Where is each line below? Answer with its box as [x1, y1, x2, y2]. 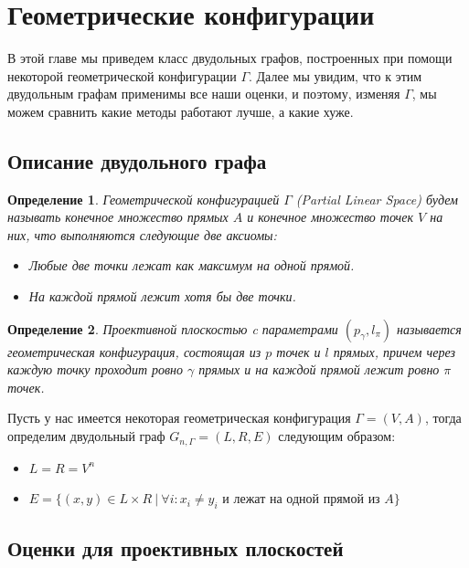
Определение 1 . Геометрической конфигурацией [7, 189, 280, 208]
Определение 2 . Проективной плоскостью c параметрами [7, 319, 338, 338]
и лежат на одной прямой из [222, 489, 380, 508]
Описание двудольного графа [7, 146, 267, 174]
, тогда [424, 408, 462, 427]
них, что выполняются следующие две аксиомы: [7, 225, 277, 244]
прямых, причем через [333, 342, 455, 361]
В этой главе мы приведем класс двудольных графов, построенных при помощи [7, 48, 453, 68]
